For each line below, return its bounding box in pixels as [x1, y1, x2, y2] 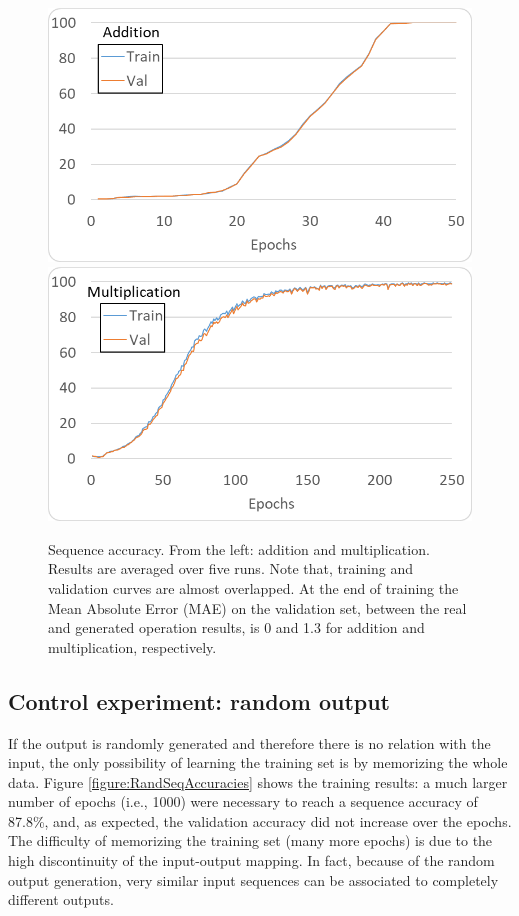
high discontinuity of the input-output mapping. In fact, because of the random [8, 850, 495, 871]
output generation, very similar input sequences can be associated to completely [8, 869, 499, 890]
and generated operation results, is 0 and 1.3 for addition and [48, 617, 425, 638]
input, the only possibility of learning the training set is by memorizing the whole [8, 752, 508, 773]
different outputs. [8, 889, 114, 910]
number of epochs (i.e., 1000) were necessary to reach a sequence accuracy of [8, 791, 478, 812]
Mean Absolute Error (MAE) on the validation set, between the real [48, 597, 467, 618]
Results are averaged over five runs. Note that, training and [48, 558, 414, 579]
